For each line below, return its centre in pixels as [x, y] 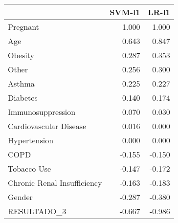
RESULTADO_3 [37, 211]
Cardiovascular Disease [47, 126]
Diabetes [23, 98]
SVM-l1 [125, 12]
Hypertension [31, 140]
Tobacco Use [30, 168]
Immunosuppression [42, 112]
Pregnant [23, 27]
